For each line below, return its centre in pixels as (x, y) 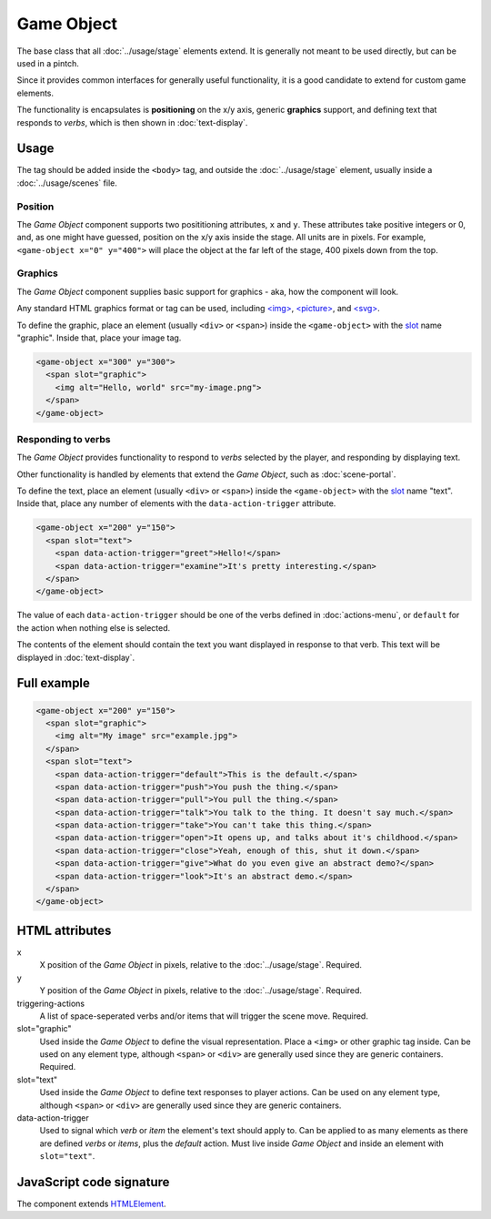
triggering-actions (51, 1003)
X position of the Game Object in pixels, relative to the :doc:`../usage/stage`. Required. (201, 965)
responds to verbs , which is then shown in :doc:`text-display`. (132, 122)
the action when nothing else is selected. (94, 627)
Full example (54, 683)
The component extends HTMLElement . (92, 1204)
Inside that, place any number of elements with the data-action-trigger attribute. (176, 503)
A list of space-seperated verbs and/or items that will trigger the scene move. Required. (204, 1016)
